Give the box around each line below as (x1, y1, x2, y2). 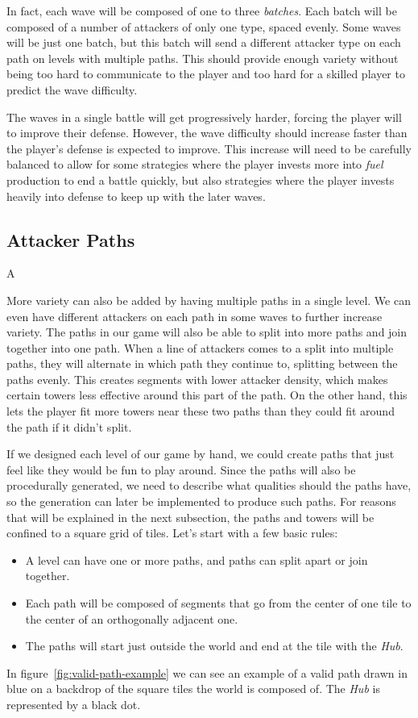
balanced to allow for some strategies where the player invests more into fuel (6, 156, 383, 173)
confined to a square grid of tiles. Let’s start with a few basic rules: (6, 524, 338, 541)
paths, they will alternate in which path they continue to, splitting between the (6, 355, 398, 372)
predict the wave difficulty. (6, 81, 138, 98)
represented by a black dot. (6, 695, 141, 712)
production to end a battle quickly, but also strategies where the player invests (6, 171, 395, 188)
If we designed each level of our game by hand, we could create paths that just (6, 445, 395, 462)
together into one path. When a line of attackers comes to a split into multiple (6, 339, 394, 356)
